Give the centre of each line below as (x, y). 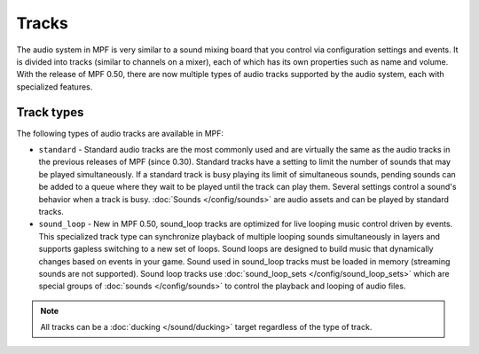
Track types (50, 112)
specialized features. (55, 87)
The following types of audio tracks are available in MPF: (120, 133)
